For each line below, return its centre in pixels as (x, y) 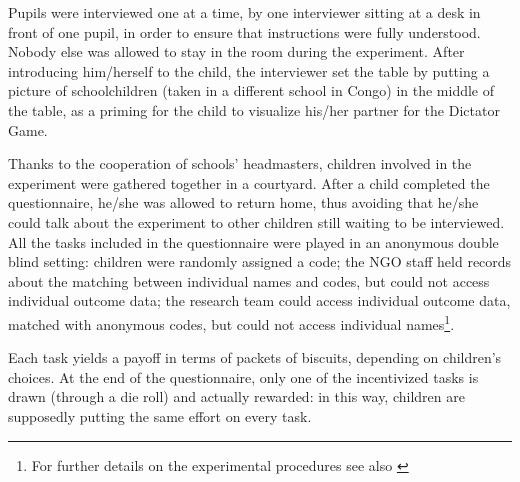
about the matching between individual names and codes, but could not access (249, 280)
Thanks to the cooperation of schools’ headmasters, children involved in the (240, 163)
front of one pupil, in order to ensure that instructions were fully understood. (244, 31)
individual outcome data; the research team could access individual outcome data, (259, 300)
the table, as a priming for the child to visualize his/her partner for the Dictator (254, 109)
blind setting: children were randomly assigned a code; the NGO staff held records (260, 261)
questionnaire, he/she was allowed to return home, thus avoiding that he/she (243, 202)
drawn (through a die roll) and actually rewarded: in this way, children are (236, 396)
